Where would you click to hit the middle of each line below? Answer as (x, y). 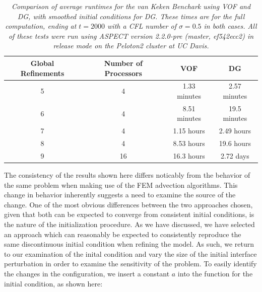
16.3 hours (189, 155)
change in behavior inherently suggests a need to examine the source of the (120, 195)
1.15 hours (189, 131)
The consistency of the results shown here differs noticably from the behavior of (127, 175)
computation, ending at (41, 26)
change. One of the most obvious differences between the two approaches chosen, (128, 204)
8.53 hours (189, 143)
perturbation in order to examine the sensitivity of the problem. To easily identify (130, 264)
